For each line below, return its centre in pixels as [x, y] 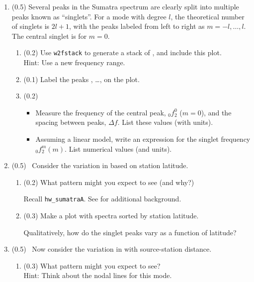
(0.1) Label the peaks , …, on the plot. [82, 79]
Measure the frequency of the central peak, [101, 112]
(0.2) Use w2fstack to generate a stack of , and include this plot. [123, 52]
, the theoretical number [208, 16]
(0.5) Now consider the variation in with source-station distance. [112, 249]
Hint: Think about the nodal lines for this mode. [98, 275]
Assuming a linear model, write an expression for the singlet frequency [143, 139]
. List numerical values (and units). [118, 148]
